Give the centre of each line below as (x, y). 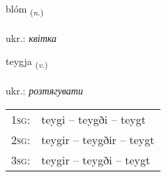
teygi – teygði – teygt (93, 119)
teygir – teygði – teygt (96, 160)
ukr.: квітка (31, 37)
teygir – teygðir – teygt (98, 139)
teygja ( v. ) (27, 62)
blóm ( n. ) (25, 9)
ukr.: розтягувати (44, 91)
